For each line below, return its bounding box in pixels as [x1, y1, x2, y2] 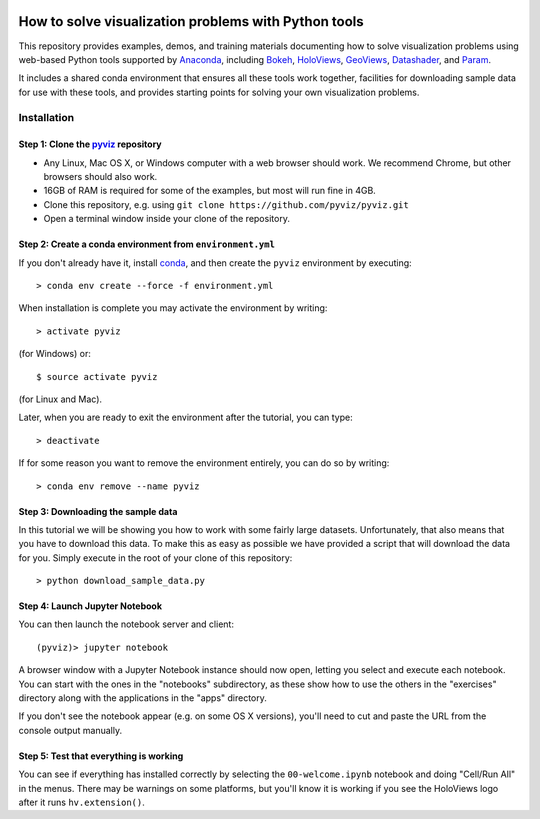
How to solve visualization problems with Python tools [18, 13, 364, 30]
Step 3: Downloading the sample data [18, 505, 178, 517]
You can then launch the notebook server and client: [18, 618, 235, 630]
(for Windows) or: [18, 348, 92, 360]
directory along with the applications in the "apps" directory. [18, 692, 267, 704]
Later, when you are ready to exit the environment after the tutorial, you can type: [18, 411, 354, 424]
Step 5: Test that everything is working [18, 750, 184, 762]
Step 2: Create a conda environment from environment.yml [18, 238, 275, 250]
